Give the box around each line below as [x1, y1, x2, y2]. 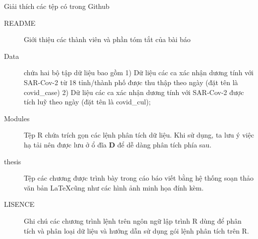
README [4, 17, 36, 28]
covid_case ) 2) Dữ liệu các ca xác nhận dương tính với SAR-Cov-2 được [24, 87, 244, 97]
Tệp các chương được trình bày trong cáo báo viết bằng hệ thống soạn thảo [24, 173, 254, 183]
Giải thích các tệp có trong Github [4, 1, 110, 11]
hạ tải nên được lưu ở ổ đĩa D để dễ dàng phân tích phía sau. [24, 139, 212, 149]
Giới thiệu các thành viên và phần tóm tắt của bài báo [24, 34, 191, 45]
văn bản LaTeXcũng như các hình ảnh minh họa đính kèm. [24, 182, 204, 192]
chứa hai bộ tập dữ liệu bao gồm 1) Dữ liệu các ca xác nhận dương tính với [24, 67, 254, 78]
